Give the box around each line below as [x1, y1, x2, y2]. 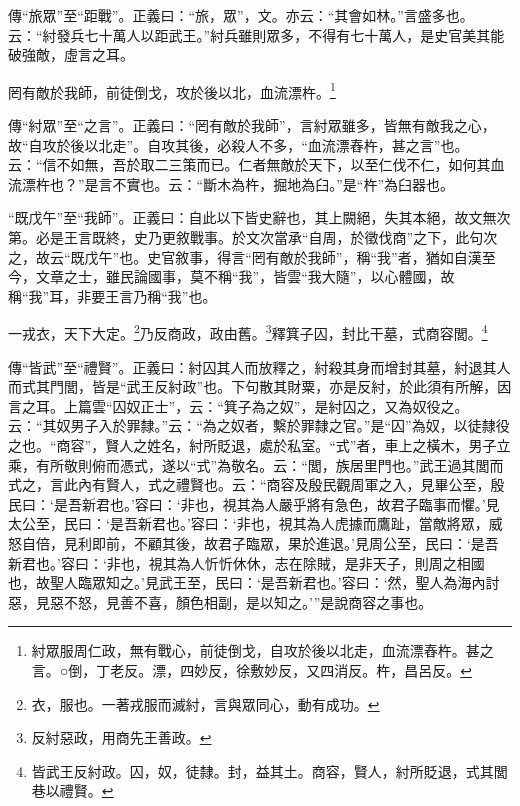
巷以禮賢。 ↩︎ [31, 780, 114, 801]
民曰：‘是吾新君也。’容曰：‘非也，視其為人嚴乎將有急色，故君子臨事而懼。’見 [8, 493, 500, 514]
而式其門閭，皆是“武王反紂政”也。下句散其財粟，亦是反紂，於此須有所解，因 [8, 376, 512, 397]
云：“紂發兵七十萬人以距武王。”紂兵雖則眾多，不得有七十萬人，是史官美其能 [8, 24, 505, 45]
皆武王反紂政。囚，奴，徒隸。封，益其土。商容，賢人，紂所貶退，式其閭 [31, 760, 508, 781]
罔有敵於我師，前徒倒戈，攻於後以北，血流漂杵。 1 [8, 78, 336, 102]
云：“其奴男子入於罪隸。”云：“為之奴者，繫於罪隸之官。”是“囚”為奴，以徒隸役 [8, 415, 510, 436]
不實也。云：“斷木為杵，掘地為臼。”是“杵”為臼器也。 [112, 173, 455, 194]
